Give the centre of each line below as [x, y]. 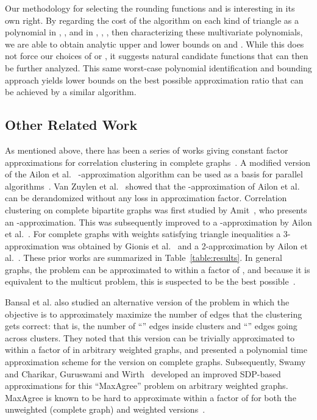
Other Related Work [71, 125]
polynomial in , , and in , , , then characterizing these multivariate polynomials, [154, 32]
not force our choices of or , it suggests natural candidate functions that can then [157, 56]
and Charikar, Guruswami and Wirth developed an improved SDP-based [143, 373]
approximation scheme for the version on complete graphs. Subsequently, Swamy [155, 362]
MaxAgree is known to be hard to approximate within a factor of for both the [151, 397]
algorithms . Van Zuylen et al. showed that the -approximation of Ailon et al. [152, 186]
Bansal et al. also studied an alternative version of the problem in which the [147, 302]
